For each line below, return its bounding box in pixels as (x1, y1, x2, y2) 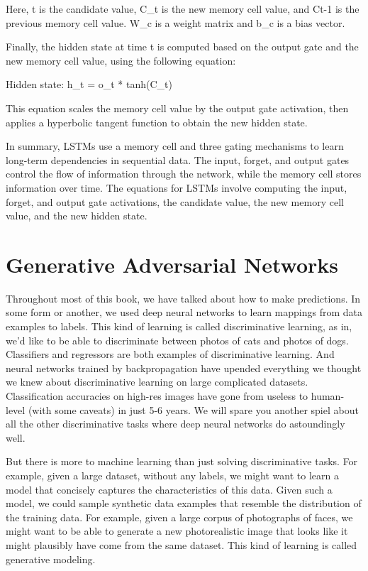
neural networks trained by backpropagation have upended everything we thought (6, 360, 362, 375)
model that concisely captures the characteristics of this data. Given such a (6, 482, 333, 496)
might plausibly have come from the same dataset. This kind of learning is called (6, 537, 357, 552)
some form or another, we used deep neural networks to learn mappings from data (6, 305, 363, 320)
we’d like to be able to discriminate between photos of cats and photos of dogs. (6, 332, 349, 347)
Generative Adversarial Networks (6, 249, 339, 278)
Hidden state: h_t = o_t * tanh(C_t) (6, 77, 172, 92)
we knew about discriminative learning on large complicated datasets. (6, 374, 308, 389)
